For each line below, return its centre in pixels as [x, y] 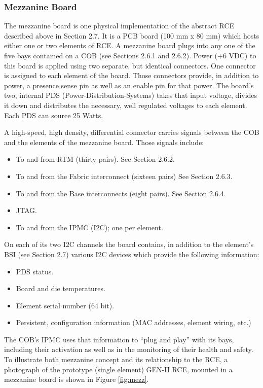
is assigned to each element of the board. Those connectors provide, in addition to [131, 75]
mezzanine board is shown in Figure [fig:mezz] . [77, 379]
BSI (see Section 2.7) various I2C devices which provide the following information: [132, 254]
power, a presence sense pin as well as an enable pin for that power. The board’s [129, 85]
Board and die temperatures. [61, 288]
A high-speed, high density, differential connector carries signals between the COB [132, 132]
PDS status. [35, 271]
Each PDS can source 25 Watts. [54, 115]
